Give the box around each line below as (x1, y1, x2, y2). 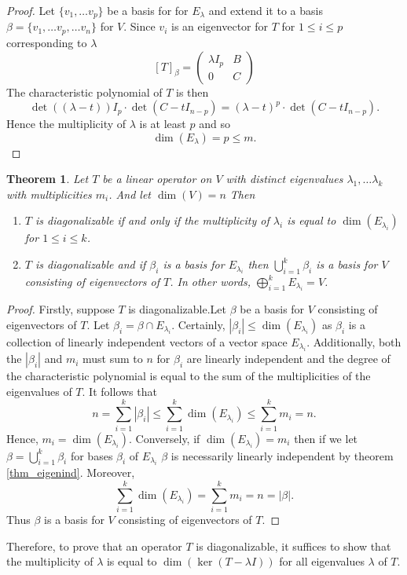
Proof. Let (6, 2, 55, 18)
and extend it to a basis (208, 2, 323, 18)
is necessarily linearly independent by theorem (170, 447, 394, 463)
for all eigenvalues (279, 553, 365, 570)
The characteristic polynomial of (6, 83, 163, 100)
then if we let (294, 430, 358, 446)
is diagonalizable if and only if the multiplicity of (35, 212, 269, 229)
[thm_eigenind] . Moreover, (6, 464, 135, 481)
